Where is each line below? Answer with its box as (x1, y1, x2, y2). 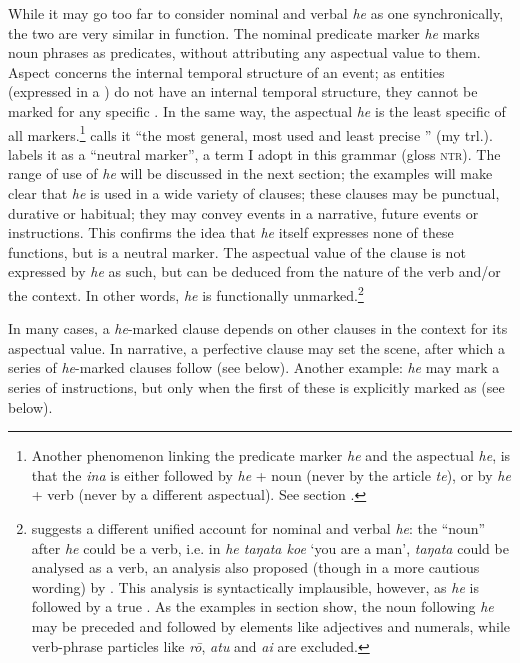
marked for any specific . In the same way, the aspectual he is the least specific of (8, 100, 506, 121)
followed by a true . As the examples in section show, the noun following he (31, 596, 494, 617)
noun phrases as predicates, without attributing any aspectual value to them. (8, 42, 481, 63)
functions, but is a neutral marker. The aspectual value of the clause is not (8, 241, 466, 262)
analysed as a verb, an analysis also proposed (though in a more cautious (31, 557, 480, 578)
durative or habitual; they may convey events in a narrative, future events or (8, 202, 479, 223)
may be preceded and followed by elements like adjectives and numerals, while (31, 615, 511, 636)
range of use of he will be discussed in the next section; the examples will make (8, 163, 493, 184)
